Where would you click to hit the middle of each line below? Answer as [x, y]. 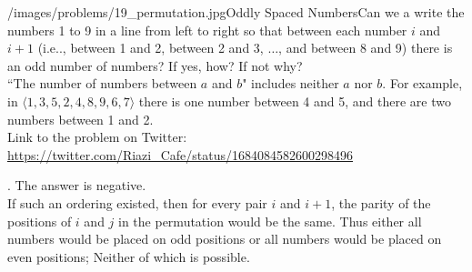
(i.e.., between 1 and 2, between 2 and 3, [151, 48]
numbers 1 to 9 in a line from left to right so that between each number [207, 30]
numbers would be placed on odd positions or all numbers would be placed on [225, 239]
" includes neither [291, 83]
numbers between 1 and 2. [80, 119]
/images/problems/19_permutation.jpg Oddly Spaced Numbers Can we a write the [236, 12]
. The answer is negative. [77, 185]
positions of [40, 221]
